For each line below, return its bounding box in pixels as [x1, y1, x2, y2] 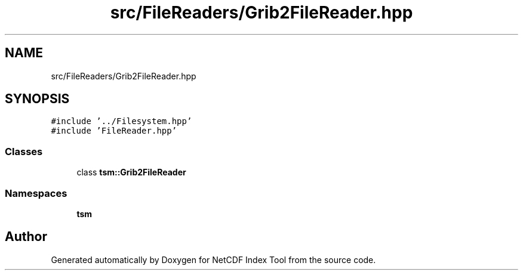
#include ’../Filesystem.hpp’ [51, 116, 192, 126]
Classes [5, 145, 43, 157]
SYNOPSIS [5, 91, 70, 107]
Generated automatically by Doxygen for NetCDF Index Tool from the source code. [51, 254, 376, 265]
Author [5, 229, 47, 245]
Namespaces [5, 187, 67, 199]
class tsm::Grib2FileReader [76, 167, 186, 178]
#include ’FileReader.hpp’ [51, 126, 177, 136]
